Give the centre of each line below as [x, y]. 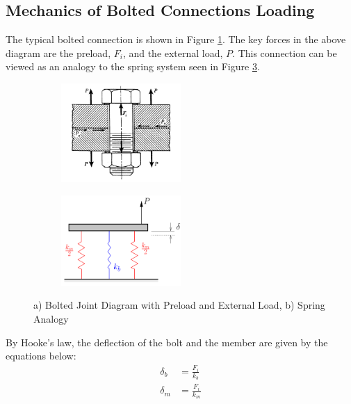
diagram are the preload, [58, 52]
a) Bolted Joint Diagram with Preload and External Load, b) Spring [179, 305]
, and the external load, [173, 52]
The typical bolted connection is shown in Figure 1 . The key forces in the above [176, 39]
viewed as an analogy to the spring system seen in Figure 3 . [133, 66]
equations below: [41, 356]
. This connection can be [285, 52]
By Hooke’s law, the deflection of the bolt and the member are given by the [167, 342]
